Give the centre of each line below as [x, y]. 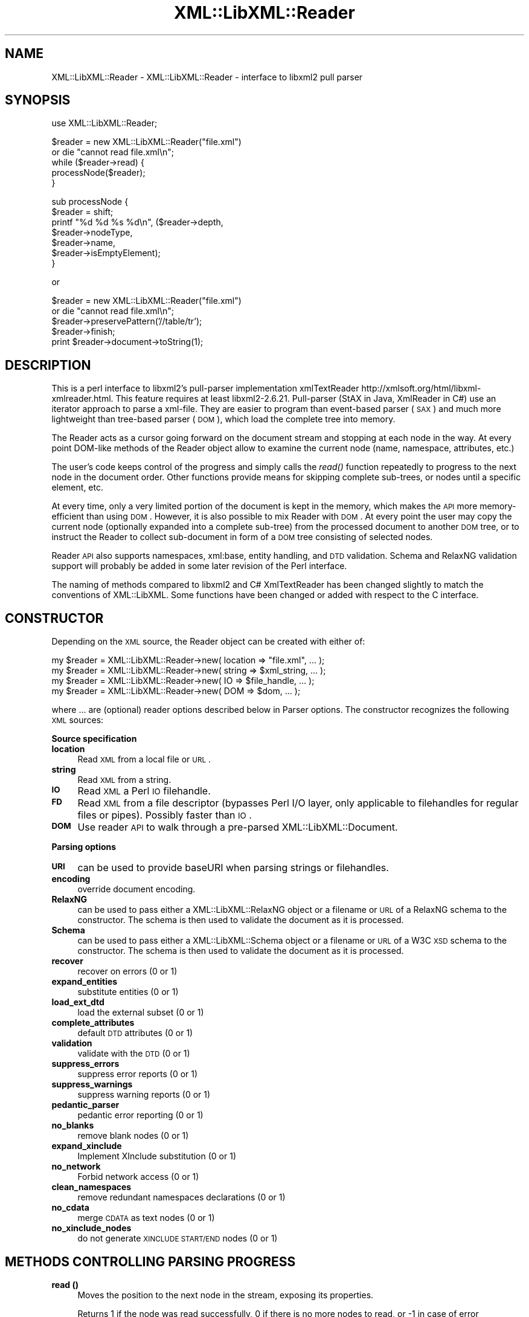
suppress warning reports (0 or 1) [144, 1095]
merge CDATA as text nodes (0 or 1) [146, 1218]
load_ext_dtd [78, 1002]
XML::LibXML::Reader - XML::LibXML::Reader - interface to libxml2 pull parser [207, 77]
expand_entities [85, 982]
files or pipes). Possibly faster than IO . [165, 815]
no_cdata [70, 1208]
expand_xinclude [87, 1146]
